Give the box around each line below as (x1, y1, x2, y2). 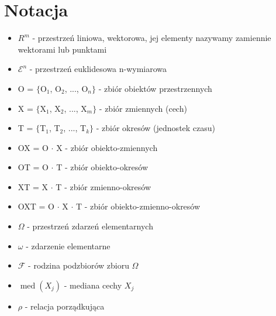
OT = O (18, 161, 49, 173)
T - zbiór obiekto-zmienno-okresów (75, 200, 201, 212)
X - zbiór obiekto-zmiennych (56, 141, 158, 153)
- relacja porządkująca (25, 300, 105, 312)
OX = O (18, 141, 49, 153)
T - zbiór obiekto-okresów (56, 161, 149, 173)
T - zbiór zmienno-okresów (56, 180, 151, 193)
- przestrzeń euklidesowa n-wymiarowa (29, 63, 167, 75)
